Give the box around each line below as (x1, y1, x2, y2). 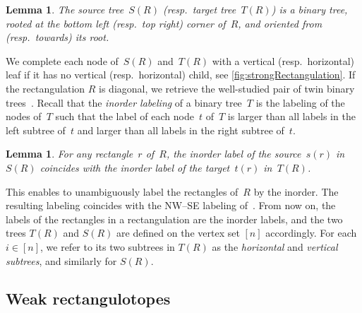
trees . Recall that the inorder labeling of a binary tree (6, 95, 242, 110)
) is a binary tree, (271, 2, 348, 16)
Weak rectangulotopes (6, 288, 171, 309)
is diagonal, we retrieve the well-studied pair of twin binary (99, 81, 355, 95)
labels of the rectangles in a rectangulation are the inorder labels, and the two (6, 211, 343, 226)
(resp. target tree (162, 2, 236, 16)
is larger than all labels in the (227, 109, 356, 124)
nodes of (6, 109, 42, 124)
